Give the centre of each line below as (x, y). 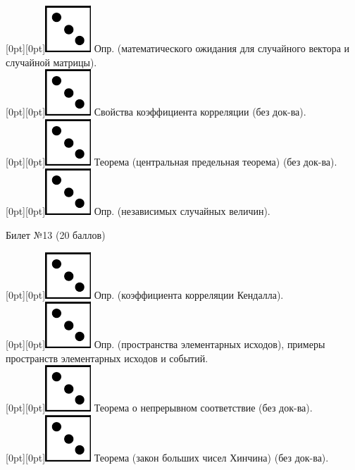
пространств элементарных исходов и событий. (107, 358)
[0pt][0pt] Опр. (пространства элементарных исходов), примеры (166, 344)
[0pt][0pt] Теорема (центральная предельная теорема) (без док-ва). (172, 161)
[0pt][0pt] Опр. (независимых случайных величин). (138, 211)
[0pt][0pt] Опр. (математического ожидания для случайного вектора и (178, 48)
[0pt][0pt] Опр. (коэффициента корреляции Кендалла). (145, 294)
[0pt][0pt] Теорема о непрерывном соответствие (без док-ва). (159, 408)
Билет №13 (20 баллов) (56, 234)
